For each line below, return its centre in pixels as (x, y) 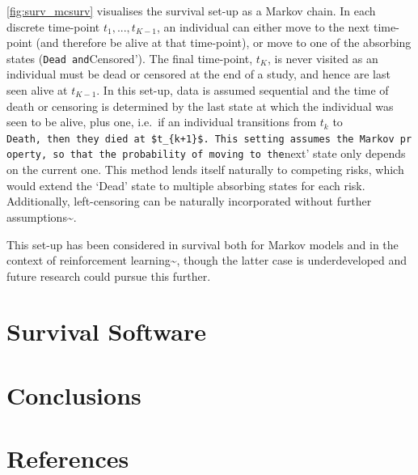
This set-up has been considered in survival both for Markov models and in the (203, 244)
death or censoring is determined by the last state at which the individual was (200, 106)
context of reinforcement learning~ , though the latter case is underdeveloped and (207, 260)
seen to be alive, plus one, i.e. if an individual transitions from (162, 122)
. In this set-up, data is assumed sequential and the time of (243, 90)
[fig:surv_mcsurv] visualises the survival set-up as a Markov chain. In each (191, 11)
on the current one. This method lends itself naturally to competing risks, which (205, 170)
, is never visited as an (323, 58)
